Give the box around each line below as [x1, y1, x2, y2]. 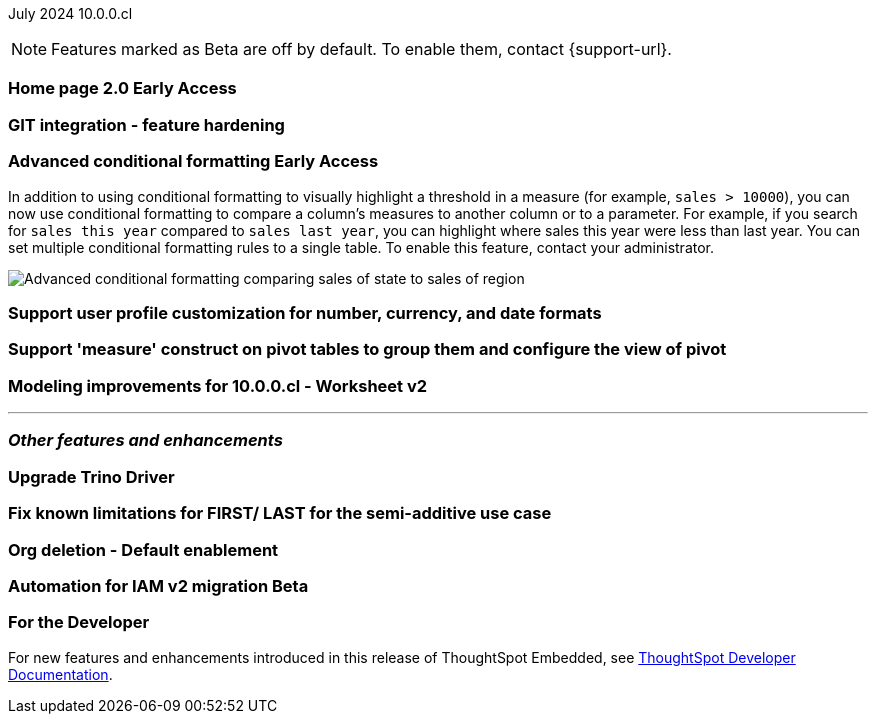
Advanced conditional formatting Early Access [8, 151, 379, 172]
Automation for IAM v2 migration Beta [8, 575, 309, 596]
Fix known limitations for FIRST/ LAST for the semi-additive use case [8, 503, 552, 524]
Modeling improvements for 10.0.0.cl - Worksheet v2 [8, 375, 428, 396]
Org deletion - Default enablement [8, 539, 279, 560]
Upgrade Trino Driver [8, 466, 175, 487]
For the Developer [8, 612, 150, 633]
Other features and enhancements [8, 430, 283, 451]
